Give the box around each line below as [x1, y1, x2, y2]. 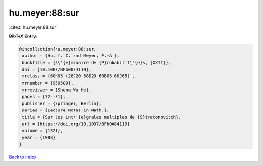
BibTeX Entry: [9, 33, 38, 39]
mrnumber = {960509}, [22, 80, 74, 86]
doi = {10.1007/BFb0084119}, [22, 67, 92, 73]
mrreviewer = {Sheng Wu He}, [22, 87, 92, 92]
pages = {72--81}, [22, 94, 66, 99]
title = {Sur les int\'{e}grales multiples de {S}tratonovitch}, [22, 114, 181, 120]
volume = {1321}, [22, 128, 63, 133]
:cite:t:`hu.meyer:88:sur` [9, 24, 57, 30]
